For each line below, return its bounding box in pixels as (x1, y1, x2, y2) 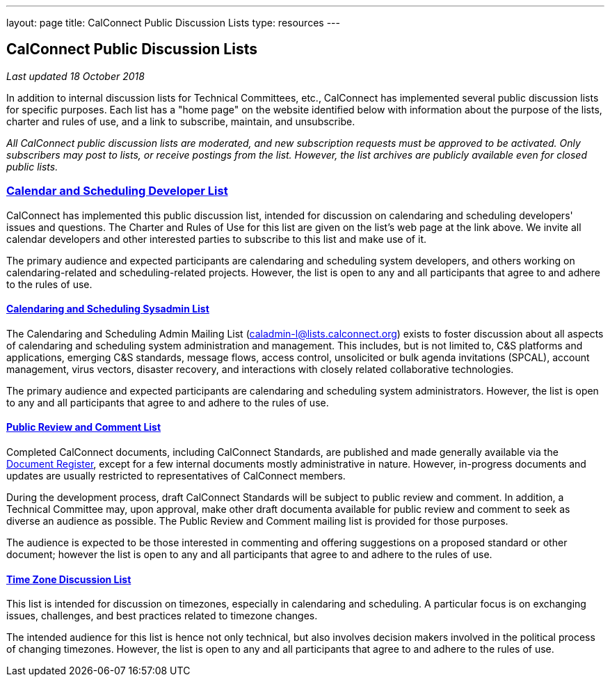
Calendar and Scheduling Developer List (6, 184, 228, 198)
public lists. (6, 160, 58, 173)
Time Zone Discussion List (6, 573, 131, 585)
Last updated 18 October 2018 (6, 70, 145, 82)
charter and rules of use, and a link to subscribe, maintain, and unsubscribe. (6, 115, 355, 127)
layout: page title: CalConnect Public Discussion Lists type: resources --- (6, 17, 340, 29)
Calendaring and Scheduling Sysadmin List (6, 303, 209, 315)
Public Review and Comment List (6, 421, 161, 434)
